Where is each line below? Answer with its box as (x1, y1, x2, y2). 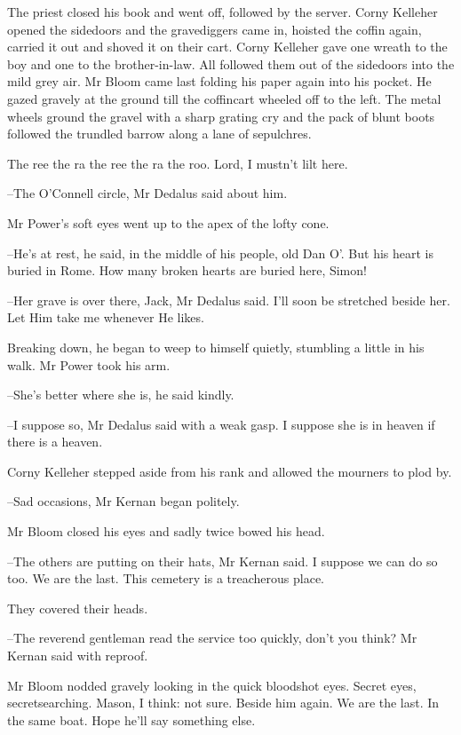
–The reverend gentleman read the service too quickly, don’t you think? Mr (7, 628, 417, 647)
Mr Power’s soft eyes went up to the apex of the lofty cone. (7, 213, 330, 232)
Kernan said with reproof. (7, 646, 148, 665)
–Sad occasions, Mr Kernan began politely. (7, 492, 240, 510)
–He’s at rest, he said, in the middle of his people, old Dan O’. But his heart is (7, 243, 434, 262)
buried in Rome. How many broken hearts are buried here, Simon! (7, 261, 367, 280)
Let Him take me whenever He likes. (7, 308, 204, 327)
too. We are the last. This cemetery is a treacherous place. (7, 569, 325, 588)
